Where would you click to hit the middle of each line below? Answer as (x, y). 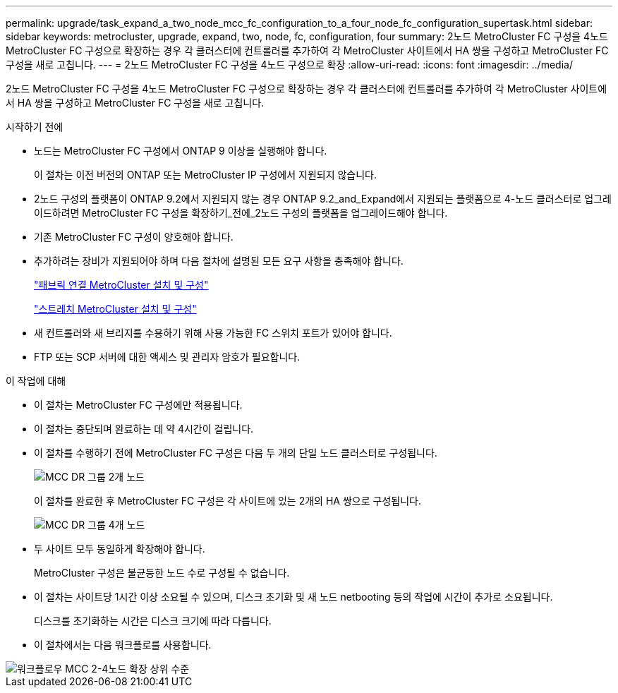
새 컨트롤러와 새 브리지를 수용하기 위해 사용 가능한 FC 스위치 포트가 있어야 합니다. (213, 333)
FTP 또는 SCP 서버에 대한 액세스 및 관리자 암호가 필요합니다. (167, 357)
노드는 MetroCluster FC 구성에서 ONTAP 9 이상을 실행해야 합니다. (181, 151)
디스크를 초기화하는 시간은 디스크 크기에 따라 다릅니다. (153, 621)
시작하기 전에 (35, 127)
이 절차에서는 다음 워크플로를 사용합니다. (123, 645)
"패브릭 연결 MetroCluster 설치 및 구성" (121, 285)
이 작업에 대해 (36, 381)
